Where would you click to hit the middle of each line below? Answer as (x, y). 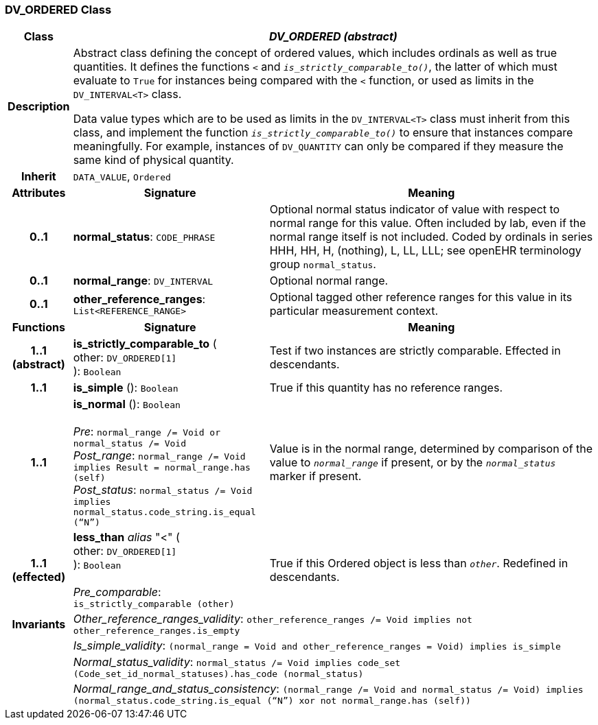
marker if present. (315, 476)
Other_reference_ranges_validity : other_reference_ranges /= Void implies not (273, 619)
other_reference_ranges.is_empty (157, 631)
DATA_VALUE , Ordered (122, 177)
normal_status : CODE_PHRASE (144, 237)
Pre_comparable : (117, 592)
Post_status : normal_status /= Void (163, 490)
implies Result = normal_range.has (162, 468)
